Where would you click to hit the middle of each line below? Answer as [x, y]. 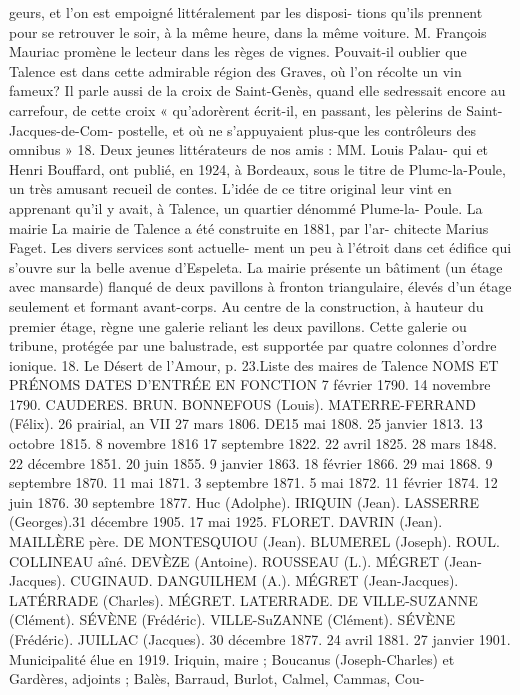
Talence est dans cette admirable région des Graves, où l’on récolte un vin [235, 70]
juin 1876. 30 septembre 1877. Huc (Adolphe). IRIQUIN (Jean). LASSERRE [244, 501]
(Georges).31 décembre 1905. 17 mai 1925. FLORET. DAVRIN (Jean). [226, 521]
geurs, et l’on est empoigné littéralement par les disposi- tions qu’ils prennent [246, 12]
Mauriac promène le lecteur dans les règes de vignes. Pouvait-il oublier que [238, 51]
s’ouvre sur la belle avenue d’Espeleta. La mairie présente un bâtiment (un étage [256, 266]
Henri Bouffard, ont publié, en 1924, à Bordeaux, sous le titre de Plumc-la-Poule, [257, 168]
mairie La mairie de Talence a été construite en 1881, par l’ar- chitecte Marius [249, 227]
